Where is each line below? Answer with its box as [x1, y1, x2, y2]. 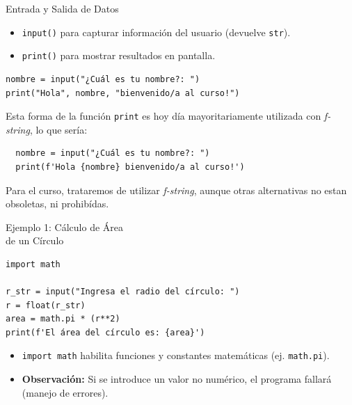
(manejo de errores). [22, 385, 109, 399]
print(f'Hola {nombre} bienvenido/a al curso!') [15, 161, 245, 172]
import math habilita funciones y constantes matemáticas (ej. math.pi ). [22, 348, 330, 363]
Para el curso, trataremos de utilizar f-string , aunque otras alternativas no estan [6, 182, 347, 197]
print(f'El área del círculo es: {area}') [6, 327, 205, 337]
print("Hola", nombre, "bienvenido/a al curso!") [6, 88, 240, 98]
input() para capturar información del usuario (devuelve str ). [22, 24, 291, 39]
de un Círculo [6, 233, 64, 248]
